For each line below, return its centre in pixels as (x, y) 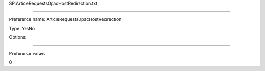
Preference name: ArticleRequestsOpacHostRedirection (65, 19)
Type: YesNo (22, 28)
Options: (18, 37)
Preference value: (27, 53)
